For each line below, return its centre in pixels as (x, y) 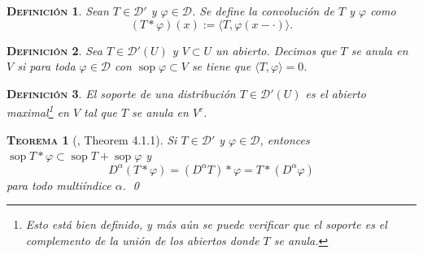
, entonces (285, 139)
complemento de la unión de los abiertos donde (142, 240)
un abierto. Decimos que (276, 50)
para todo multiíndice (59, 185)
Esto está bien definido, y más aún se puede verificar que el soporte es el (206, 224)
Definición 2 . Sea (55, 50)
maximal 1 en (38, 111)
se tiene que (221, 66)
